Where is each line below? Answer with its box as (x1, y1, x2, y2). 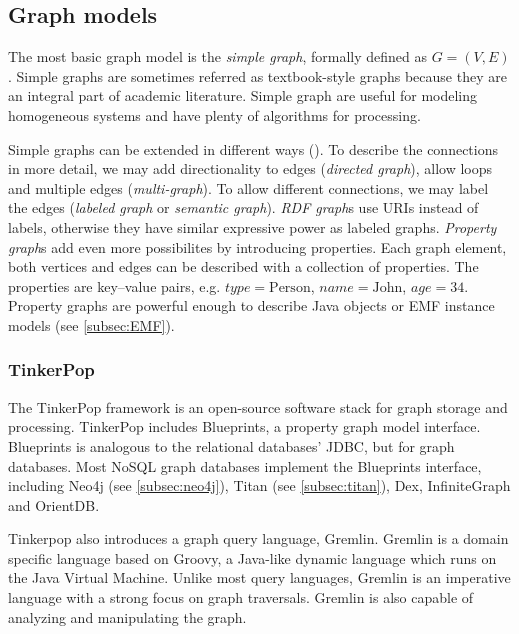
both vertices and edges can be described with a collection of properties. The (8, 256, 479, 277)
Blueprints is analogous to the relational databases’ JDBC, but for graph (8, 435, 455, 456)
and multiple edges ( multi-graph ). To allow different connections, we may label (8, 177, 489, 198)
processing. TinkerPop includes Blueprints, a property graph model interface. (8, 416, 481, 437)
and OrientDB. (8, 494, 100, 515)
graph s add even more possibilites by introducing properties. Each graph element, (8, 236, 507, 257)
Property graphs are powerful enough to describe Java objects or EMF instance (8, 295, 495, 316)
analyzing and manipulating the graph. (8, 606, 247, 627)
